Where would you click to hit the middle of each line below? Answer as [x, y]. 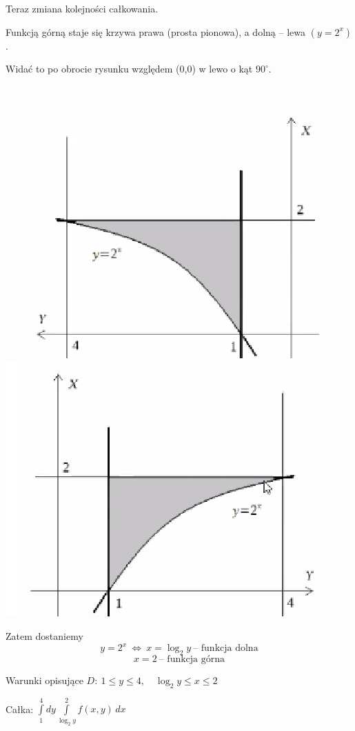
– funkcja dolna [226, 649]
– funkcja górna [192, 659]
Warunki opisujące [44, 680]
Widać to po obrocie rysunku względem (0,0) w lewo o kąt [129, 69]
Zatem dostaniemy [44, 635]
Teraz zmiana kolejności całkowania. [82, 8]
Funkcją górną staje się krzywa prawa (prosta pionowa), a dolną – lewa [155, 31]
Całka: [20, 709]
